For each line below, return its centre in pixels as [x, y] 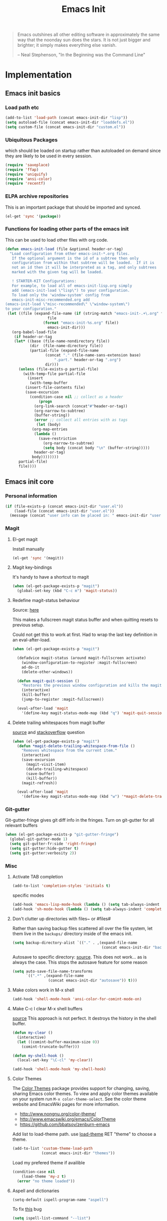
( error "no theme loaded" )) [46, 1181]
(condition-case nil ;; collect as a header [76, 397]
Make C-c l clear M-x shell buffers [47, 1009]
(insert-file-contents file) [55, 388]
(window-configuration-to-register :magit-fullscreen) [80, 663]
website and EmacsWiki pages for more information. [66, 1104]
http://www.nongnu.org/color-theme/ [58, 1114]
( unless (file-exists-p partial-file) [58, 369]
